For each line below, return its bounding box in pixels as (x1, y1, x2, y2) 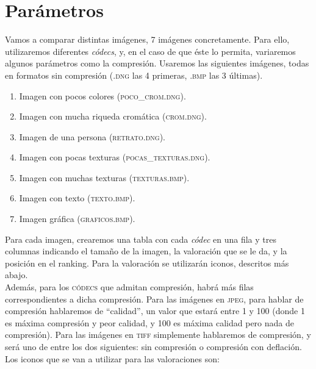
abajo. (5, 268, 28, 281)
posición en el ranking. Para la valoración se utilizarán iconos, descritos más (5, 256, 289, 269)
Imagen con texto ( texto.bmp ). (19, 192, 135, 204)
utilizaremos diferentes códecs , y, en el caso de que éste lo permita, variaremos (5, 45, 296, 57)
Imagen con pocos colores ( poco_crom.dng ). (19, 89, 186, 102)
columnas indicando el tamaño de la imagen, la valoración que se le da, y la (5, 245, 287, 257)
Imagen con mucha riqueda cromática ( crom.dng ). (19, 110, 207, 123)
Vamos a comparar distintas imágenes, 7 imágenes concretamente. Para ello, (5, 33, 290, 46)
